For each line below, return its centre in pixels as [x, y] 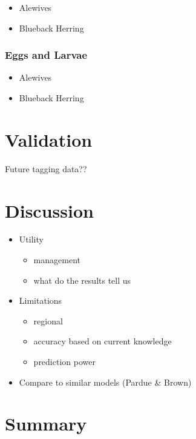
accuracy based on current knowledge [103, 341]
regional [48, 320]
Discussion [49, 210]
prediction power [64, 361]
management [57, 260]
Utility [31, 239]
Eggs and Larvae [46, 55]
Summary [46, 424]
